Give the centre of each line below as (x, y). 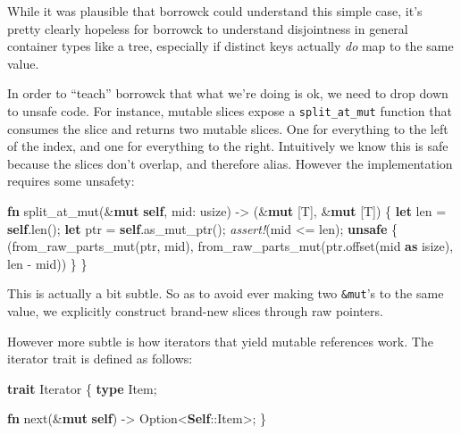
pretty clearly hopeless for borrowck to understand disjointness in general (208, 28)
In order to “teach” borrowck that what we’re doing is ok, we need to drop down (228, 93)
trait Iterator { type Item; (82, 388)
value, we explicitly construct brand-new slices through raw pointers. (195, 311)
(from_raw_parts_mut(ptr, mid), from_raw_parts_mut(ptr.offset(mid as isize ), (230, 246)
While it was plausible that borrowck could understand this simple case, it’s (215, 11)
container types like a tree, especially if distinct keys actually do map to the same (230, 46)
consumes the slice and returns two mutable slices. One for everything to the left (228, 128)
